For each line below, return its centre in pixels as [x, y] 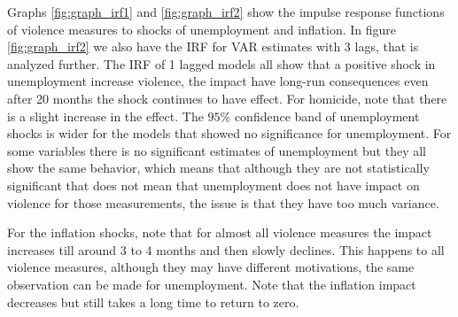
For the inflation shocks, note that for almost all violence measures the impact [220, 232]
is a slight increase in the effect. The [105, 116]
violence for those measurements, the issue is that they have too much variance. [223, 202]
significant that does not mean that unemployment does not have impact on [213, 185]
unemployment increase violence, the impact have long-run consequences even [218, 81]
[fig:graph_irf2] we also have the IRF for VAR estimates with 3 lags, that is [213, 46]
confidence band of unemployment [327, 116]
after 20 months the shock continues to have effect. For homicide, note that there [227, 98]
